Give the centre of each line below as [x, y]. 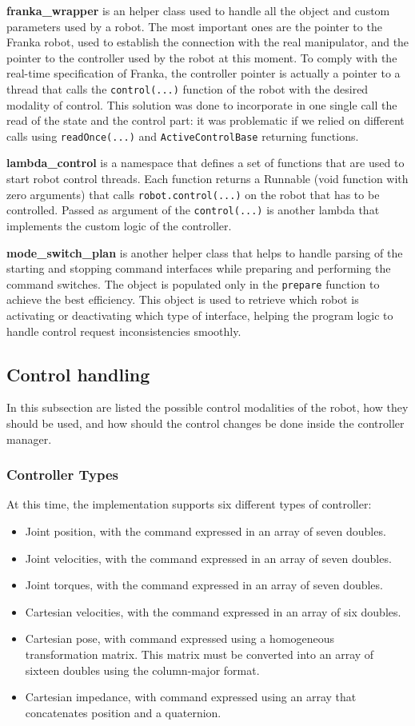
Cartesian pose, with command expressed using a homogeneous [180, 638]
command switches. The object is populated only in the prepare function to [193, 283]
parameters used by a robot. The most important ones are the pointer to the [194, 26]
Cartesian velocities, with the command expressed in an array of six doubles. [213, 611]
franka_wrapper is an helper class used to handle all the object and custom [198, 10]
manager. [29, 439]
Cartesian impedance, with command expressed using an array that [191, 697]
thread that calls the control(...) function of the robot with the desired [188, 88]
